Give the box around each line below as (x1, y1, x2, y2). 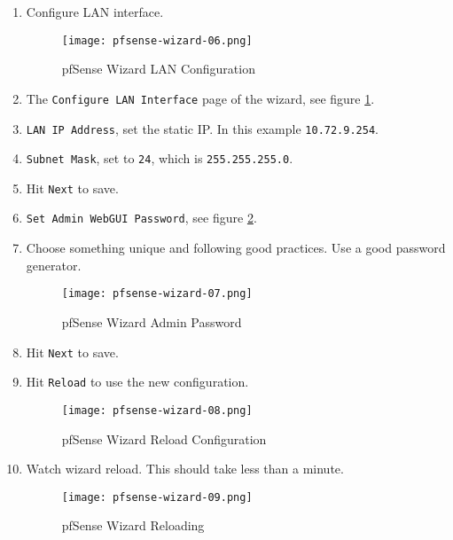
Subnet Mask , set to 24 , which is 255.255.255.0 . (26, 149, 293, 168)
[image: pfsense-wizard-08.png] (61, 403, 253, 417)
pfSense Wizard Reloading (61, 516, 205, 535)
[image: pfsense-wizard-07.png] (61, 287, 253, 301)
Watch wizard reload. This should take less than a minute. (26, 459, 344, 478)
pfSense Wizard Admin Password (61, 312, 242, 331)
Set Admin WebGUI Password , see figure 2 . (26, 208, 257, 227)
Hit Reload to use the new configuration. (26, 372, 249, 391)
